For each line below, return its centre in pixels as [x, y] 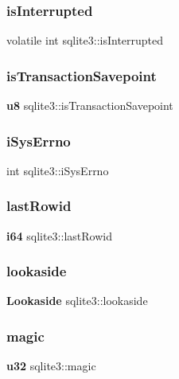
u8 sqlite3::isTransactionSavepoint [90, 105]
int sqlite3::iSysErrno [58, 170]
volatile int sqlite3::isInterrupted [85, 40]
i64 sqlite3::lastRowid [59, 235]
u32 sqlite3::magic [51, 366]
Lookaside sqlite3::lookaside [77, 301]
